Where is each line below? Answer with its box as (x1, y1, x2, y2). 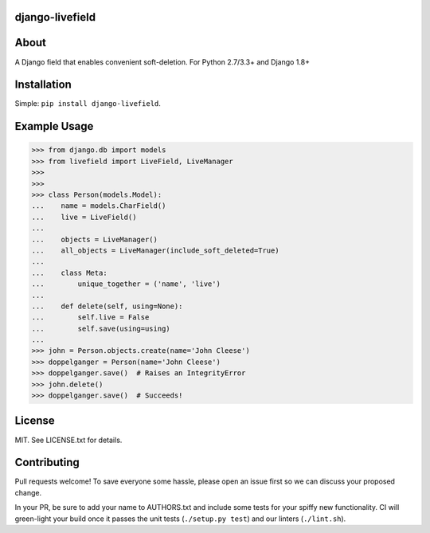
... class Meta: (31, 268, 107, 277)
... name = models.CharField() (31, 202, 166, 210)
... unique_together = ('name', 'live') (31, 280, 221, 288)
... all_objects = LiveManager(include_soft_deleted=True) (31, 245, 279, 255)
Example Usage (14, 120, 94, 133)
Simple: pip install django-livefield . (14, 99, 161, 108)
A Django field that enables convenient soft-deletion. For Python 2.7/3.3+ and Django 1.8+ (14, 57, 311, 67)
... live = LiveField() (31, 212, 137, 221)
